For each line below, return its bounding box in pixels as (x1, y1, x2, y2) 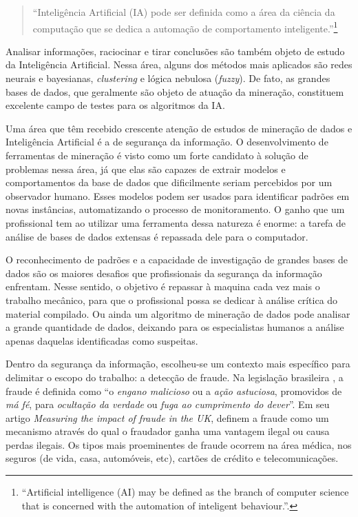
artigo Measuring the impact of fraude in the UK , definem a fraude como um (6, 410, 329, 425)
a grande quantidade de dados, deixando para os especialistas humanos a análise (6, 320, 344, 334)
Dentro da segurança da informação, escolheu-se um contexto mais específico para (6, 356, 350, 371)
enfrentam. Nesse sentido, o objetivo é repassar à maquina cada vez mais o (6, 279, 320, 294)
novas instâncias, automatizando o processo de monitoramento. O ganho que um (6, 202, 345, 216)
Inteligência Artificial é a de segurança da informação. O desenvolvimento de (6, 134, 328, 149)
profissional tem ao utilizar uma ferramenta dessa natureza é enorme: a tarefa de (6, 215, 346, 230)
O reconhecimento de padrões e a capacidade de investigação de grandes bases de (6, 252, 348, 267)
